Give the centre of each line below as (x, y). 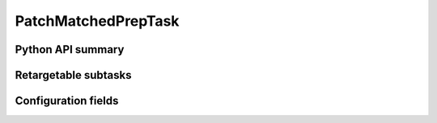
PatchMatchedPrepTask (97, 21)
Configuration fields (67, 101)
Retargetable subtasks (74, 75)
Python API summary (70, 49)
